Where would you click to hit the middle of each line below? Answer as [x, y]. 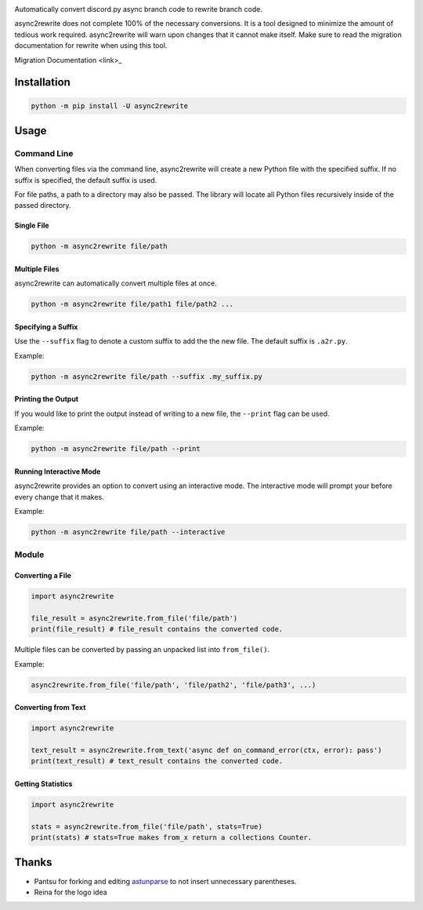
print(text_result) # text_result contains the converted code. [157, 761]
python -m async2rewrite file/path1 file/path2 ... [132, 304]
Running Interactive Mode [58, 471]
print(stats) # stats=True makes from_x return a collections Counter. [172, 838]
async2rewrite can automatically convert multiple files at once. [116, 283]
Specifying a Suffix [46, 327]
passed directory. [43, 206]
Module [29, 555]
